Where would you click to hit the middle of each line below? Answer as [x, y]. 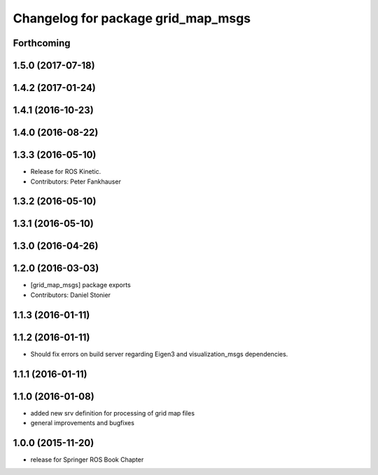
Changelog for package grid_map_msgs [132, 18]
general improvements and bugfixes [82, 423]
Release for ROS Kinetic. [66, 172]
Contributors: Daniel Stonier [71, 295]
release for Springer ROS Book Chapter [87, 460]
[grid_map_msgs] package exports [80, 285]
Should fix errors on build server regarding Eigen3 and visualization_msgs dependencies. [159, 354]
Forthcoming [42, 43]
